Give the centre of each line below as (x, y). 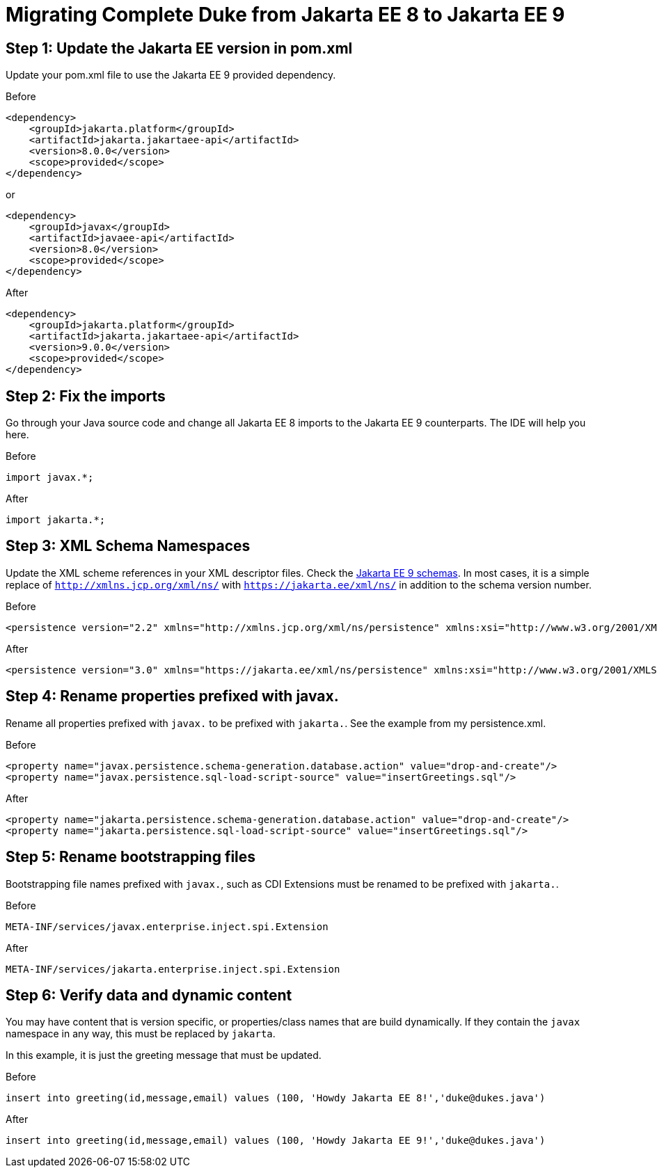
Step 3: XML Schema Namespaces (128, 546)
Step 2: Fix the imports (86, 396)
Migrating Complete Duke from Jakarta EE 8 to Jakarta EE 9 (285, 15)
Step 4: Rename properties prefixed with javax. (172, 696)
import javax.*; (50, 478)
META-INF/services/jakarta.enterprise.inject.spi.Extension (173, 969)
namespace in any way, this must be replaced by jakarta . (141, 1034)
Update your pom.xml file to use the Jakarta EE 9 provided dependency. (171, 75)
